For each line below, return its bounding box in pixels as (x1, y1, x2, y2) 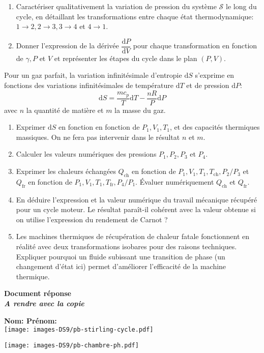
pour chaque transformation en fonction (133, 40, 257, 51)
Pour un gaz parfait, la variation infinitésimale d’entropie (4, 70, 182, 80)
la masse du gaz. (114, 104, 166, 115)
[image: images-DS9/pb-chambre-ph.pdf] (4, 341, 139, 349)
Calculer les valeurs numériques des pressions (16, 149, 157, 159)
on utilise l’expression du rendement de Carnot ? (16, 214, 168, 224)
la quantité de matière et (26, 104, 104, 115)
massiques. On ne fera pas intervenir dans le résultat (16, 131, 180, 142)
